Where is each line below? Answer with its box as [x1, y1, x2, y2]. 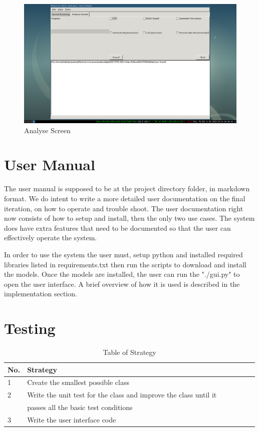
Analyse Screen [24, 125, 71, 135]
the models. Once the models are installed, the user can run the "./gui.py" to [4, 269, 240, 279]
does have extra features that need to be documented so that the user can [4, 222, 231, 233]
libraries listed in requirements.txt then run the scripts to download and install [4, 259, 246, 269]
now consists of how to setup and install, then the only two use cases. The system [4, 213, 255, 223]
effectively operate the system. [4, 232, 97, 243]
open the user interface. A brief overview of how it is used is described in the [4, 278, 240, 289]
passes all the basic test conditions [27, 402, 133, 412]
